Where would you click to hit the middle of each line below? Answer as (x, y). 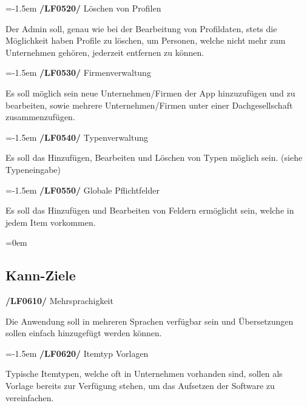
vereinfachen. (30, 397)
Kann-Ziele (41, 275)
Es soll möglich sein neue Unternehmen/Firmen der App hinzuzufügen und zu (150, 93)
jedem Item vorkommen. (51, 222)
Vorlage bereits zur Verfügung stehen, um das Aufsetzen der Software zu (140, 386)
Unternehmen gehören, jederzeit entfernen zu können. (105, 52)
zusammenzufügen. (40, 117)
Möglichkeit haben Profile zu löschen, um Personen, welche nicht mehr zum (146, 40)
